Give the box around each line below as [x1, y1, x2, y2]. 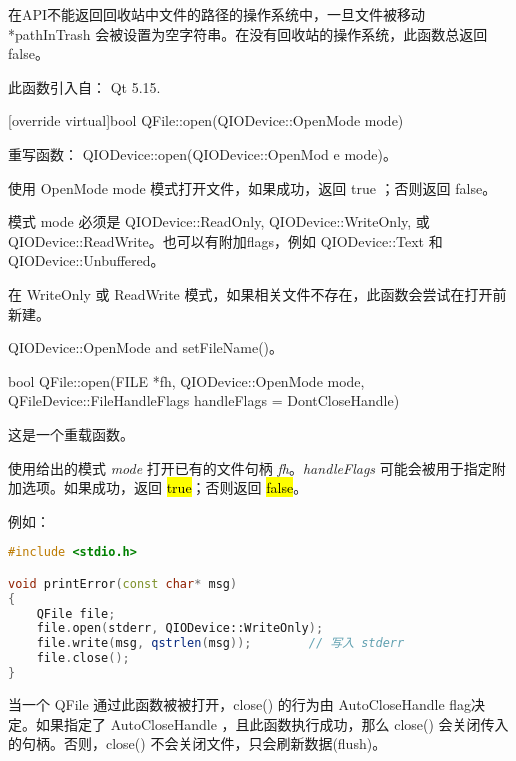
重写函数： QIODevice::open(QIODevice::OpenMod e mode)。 [8, 143, 397, 164]
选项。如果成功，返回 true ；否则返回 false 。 [21, 477, 308, 498]
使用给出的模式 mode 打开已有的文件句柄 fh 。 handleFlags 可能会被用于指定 [8, 457, 492, 478]
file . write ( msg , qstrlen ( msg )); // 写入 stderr [36, 636, 405, 651]
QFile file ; [36, 606, 116, 621]
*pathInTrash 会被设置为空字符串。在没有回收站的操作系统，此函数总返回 [8, 23, 488, 44]
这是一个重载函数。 [8, 423, 134, 444]
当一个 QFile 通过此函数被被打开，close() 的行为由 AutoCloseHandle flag [8, 693, 472, 714]
